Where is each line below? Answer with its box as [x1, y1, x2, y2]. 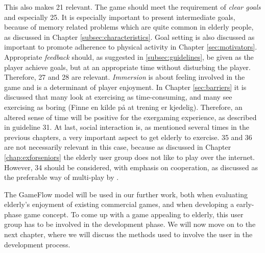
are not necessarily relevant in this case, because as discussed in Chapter [4, 142, 231, 152]
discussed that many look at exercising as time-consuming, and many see [4, 91, 232, 102]
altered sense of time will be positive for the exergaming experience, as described [4, 111, 257, 122]
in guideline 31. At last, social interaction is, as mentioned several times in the [4, 122, 250, 132]
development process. [4, 239, 70, 249]
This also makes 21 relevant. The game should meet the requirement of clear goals [4, 2, 261, 12]
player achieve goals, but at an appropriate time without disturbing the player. [4, 61, 251, 72]
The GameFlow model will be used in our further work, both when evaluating [4, 189, 248, 199]
